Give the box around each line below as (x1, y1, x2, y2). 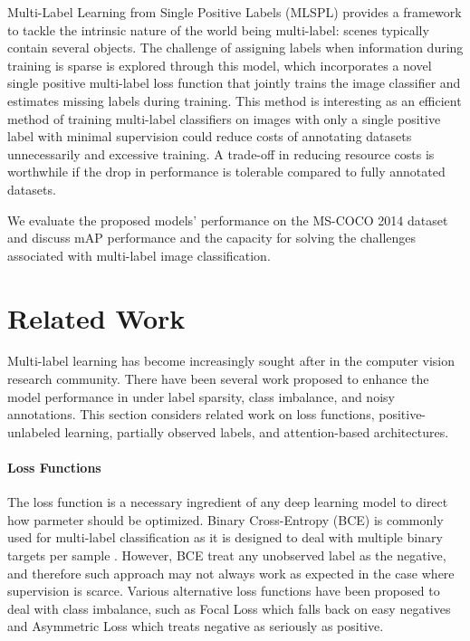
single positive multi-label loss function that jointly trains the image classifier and (7, 73, 461, 92)
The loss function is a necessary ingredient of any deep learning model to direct (7, 493, 448, 512)
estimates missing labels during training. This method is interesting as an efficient (7, 91, 462, 110)
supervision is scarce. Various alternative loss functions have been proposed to (7, 581, 440, 600)
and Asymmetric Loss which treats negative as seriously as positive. (7, 617, 384, 636)
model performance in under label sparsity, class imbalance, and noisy (7, 387, 395, 406)
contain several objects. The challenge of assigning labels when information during (7, 38, 464, 57)
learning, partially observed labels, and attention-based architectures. (64, 422, 449, 441)
